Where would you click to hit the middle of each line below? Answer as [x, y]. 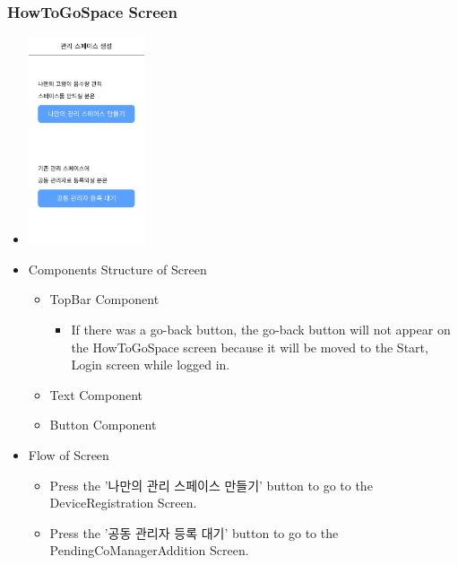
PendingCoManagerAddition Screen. [149, 550]
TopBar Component [104, 299]
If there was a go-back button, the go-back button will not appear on [261, 329]
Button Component [103, 425]
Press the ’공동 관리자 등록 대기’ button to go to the [194, 532]
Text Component [96, 394]
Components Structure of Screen [117, 269]
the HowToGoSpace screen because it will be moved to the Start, [250, 347]
